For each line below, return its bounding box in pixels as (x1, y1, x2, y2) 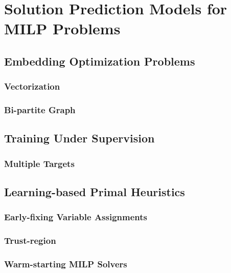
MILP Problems (4, 18, 121, 39)
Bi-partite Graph (4, 103, 76, 116)
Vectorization (4, 80, 60, 93)
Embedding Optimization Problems (4, 53, 195, 69)
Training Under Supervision (4, 130, 155, 146)
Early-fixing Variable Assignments (4, 211, 147, 223)
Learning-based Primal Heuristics (4, 184, 185, 200)
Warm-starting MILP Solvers (4, 258, 127, 270)
